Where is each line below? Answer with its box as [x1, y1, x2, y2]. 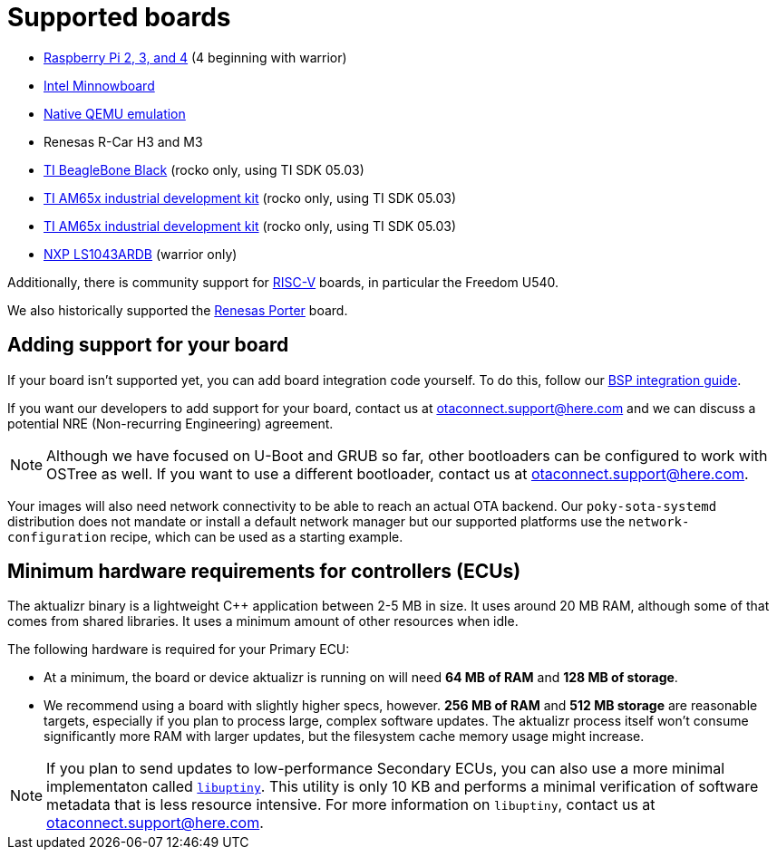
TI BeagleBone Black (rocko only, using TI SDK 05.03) [44, 161, 364, 178]
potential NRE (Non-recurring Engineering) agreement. [7, 415, 334, 431]
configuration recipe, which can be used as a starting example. [7, 528, 403, 544]
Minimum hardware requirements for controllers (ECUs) [7, 560, 521, 583]
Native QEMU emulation [44, 105, 186, 121]
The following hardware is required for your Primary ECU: [7, 641, 350, 658]
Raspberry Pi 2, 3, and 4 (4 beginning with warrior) [44, 49, 347, 65]
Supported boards [7, 2, 231, 33]
